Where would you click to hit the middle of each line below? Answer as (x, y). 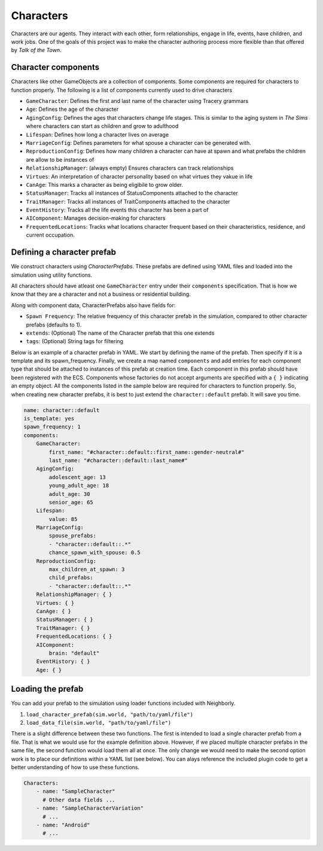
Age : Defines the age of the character (72, 109)
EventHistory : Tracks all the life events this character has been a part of (117, 210)
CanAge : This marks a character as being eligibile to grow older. (105, 184)
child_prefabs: (71, 578)
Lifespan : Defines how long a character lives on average (97, 134)
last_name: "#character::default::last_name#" (118, 460)
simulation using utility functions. (52, 275)
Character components (55, 67)
